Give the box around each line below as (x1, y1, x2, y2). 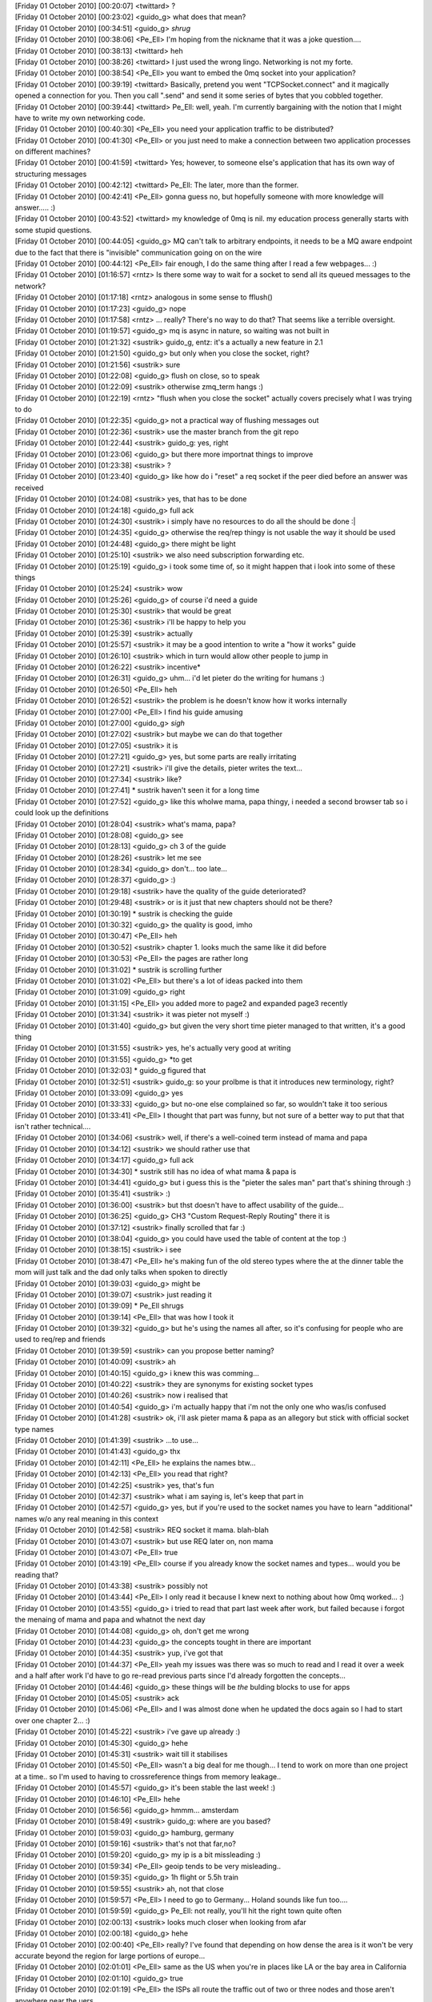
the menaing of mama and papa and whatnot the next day (14, 1614, 206, 1625)
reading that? (14, 1570, 59, 1579)
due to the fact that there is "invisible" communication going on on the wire (14, 247, 262, 257)
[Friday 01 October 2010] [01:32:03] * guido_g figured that (14, 1066, 206, 1075)
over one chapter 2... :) (14, 1715, 91, 1725)
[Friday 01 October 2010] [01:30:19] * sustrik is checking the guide (14, 909, 234, 919)
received (14, 483, 44, 492)
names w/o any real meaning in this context (14, 1514, 159, 1523)
